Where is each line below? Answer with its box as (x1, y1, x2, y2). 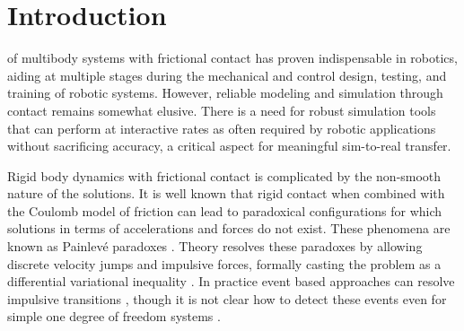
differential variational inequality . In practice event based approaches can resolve (7, 272, 455, 291)
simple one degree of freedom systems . (7, 307, 221, 326)
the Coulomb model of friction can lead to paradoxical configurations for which (7, 201, 442, 220)
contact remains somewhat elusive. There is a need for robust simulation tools (7, 100, 436, 119)
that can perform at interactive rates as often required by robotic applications (7, 118, 436, 137)
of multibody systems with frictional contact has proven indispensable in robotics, (7, 48, 458, 67)
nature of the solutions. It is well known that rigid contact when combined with (7, 184, 445, 203)
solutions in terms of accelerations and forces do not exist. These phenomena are (7, 219, 451, 238)
